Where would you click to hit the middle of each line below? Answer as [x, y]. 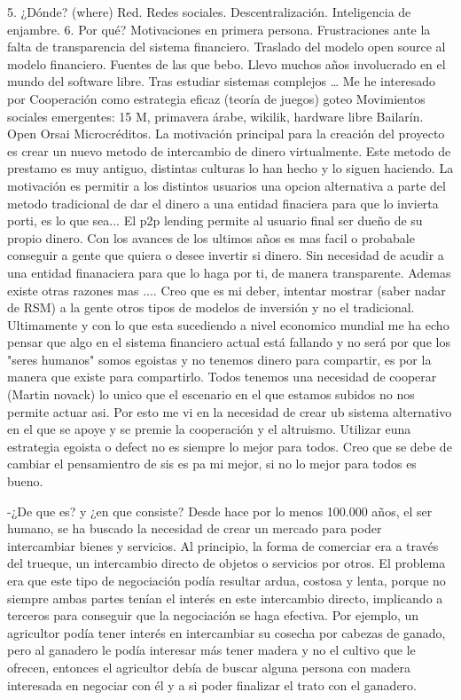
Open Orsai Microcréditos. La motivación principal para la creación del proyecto [226, 134]
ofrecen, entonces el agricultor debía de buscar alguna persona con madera [209, 667]
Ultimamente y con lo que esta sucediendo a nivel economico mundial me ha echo [228, 324]
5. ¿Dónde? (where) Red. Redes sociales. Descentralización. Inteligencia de [209, 12]
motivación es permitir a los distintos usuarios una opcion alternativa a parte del [227, 185]
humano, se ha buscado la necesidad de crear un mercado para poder [195, 528]
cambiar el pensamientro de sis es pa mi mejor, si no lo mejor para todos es [212, 464]
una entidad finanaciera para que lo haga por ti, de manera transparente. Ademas [229, 272]
